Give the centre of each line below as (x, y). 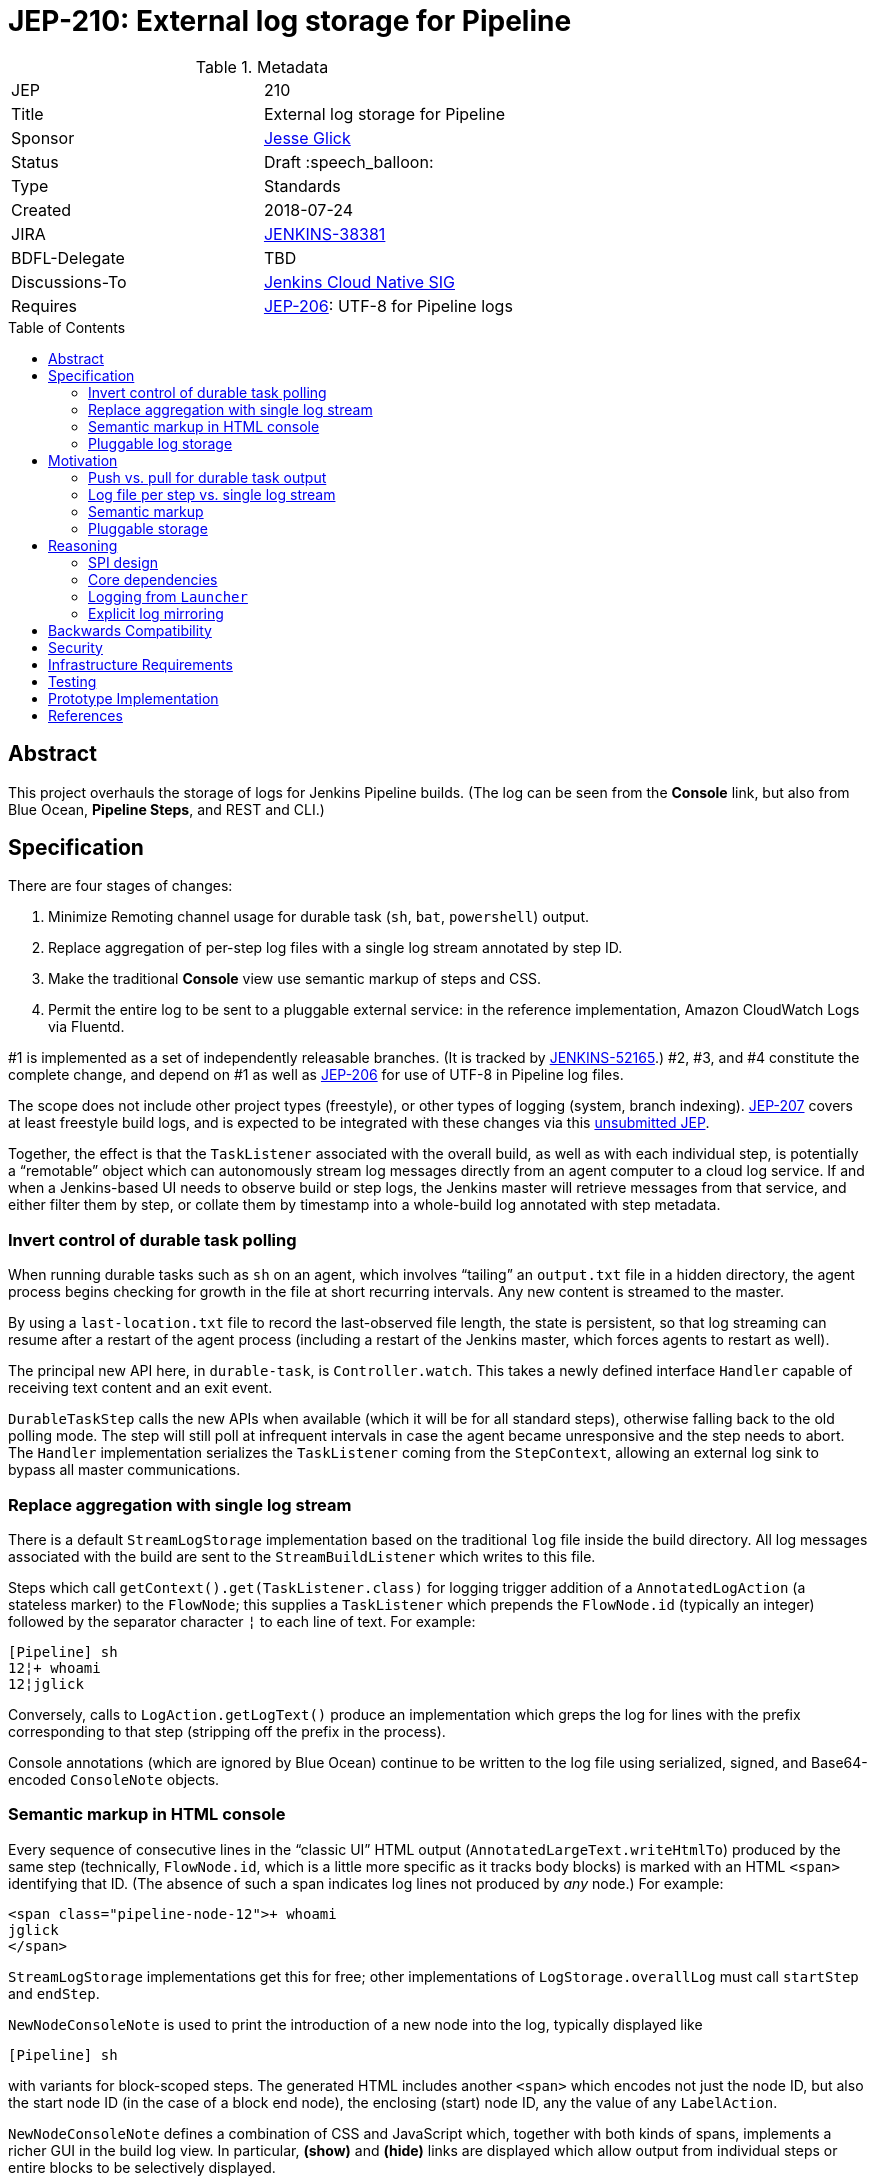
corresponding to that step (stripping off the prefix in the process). (227, 1731)
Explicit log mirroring (156, 613)
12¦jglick (46, 1683)
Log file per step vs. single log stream (212, 494)
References (85, 715)
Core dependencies (153, 579)
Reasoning (83, 545)
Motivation (83, 460)
